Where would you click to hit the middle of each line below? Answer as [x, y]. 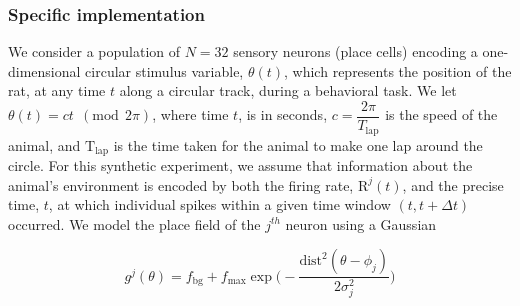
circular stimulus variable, [164, 70]
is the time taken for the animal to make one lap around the [298, 144]
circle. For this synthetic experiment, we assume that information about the [240, 164]
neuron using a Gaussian [361, 223]
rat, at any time [57, 90]
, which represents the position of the [398, 70]
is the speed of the [441, 114]
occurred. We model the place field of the [134, 223]
